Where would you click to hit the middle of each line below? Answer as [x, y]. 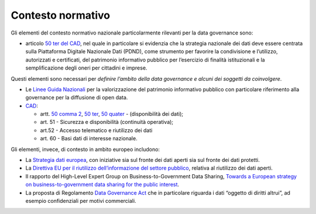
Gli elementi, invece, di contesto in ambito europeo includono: [85, 149]
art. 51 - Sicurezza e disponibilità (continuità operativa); [107, 122]
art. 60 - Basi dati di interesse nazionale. [89, 139]
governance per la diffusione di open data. [77, 98]
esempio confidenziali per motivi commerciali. [81, 201]
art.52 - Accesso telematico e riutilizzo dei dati [96, 130]
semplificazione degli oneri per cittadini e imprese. [86, 68]
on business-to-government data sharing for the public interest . [102, 185]
